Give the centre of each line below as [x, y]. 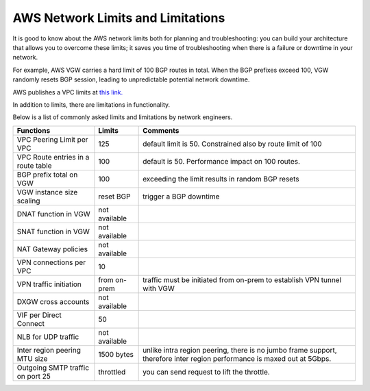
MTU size [32, 358]
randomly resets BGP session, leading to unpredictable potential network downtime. [131, 79]
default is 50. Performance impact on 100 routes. [222, 161]
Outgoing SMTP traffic [53, 368]
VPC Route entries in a [53, 157]
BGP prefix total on [47, 175]
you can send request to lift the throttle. [206, 372]
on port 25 [34, 376]
